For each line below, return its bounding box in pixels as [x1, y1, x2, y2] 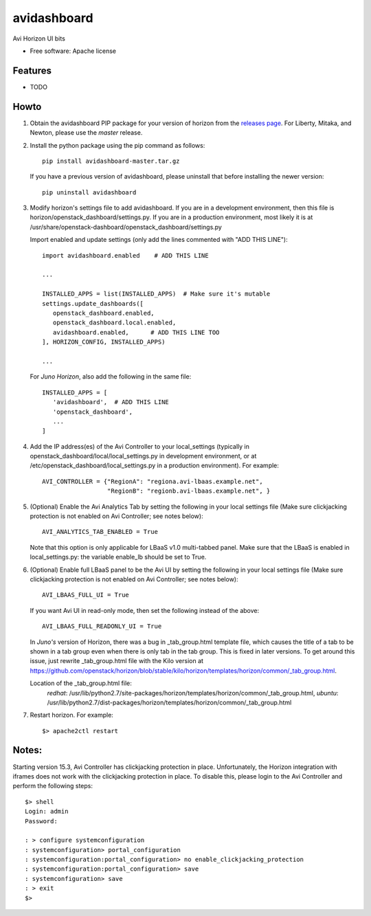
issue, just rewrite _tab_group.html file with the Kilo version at [30, 657, 204, 665]
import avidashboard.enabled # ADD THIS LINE [42, 252, 209, 259]
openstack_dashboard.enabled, [52, 309, 155, 317]
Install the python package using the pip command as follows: [30, 141, 205, 149]
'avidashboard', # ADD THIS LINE [52, 399, 170, 406]
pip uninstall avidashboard [42, 188, 137, 196]
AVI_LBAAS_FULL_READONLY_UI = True [42, 623, 162, 630]
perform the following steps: [12, 782, 93, 790]
